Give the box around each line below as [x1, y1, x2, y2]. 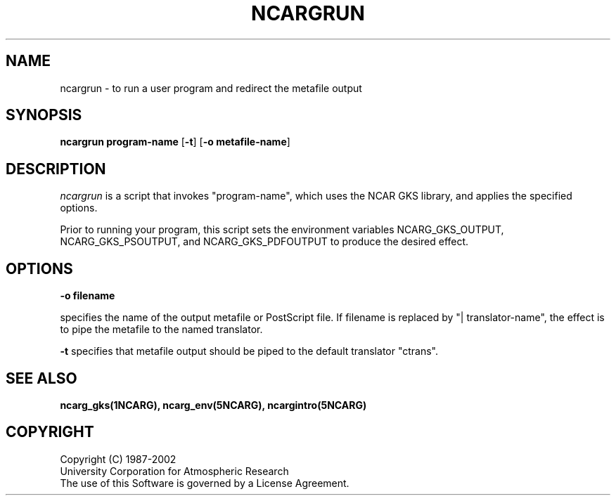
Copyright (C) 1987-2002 [60, 453, 177, 465]
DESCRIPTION [6, 160, 106, 178]
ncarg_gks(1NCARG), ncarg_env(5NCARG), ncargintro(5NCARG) [60, 398, 367, 411]
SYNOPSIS [6, 106, 82, 124]
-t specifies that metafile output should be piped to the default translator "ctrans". [60, 345, 439, 358]
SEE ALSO [6, 369, 77, 387]
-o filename [60, 289, 115, 302]
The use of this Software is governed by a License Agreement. [60, 476, 349, 489]
